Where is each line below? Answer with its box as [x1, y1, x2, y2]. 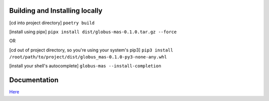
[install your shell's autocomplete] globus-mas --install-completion [9, 63, 161, 69]
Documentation [9, 76, 59, 84]
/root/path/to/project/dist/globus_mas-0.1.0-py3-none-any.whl [9, 54, 167, 60]
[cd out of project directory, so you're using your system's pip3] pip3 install [9, 47, 174, 53]
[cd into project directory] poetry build [9, 20, 95, 26]
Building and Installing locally [9, 6, 103, 15]
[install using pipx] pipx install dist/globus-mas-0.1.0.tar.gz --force [9, 29, 177, 35]
